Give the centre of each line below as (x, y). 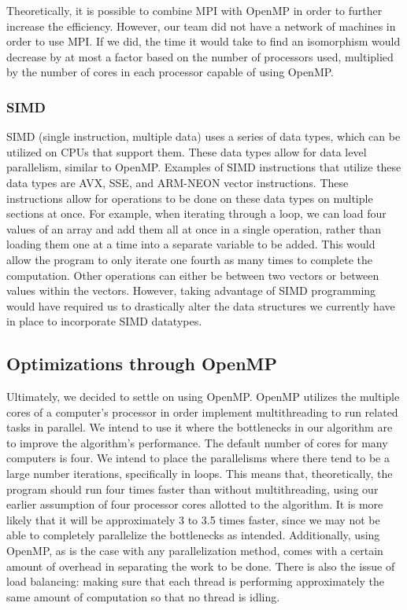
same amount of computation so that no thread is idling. (143, 596)
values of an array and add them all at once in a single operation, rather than (194, 228)
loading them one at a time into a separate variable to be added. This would (191, 244)
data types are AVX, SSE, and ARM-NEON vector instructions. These (178, 182)
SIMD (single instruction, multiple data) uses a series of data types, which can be (203, 136)
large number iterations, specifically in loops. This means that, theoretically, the (200, 474)
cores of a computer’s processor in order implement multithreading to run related (202, 412)
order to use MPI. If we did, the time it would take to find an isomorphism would (203, 41)
